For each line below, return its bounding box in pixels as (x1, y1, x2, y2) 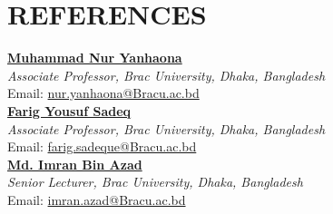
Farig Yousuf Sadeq (7, 101, 132, 120)
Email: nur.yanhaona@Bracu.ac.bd (7, 83, 200, 102)
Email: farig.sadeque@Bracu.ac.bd (7, 137, 197, 156)
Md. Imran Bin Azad (7, 154, 142, 173)
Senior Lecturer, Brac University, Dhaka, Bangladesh (7, 172, 303, 191)
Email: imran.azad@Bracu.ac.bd (7, 190, 186, 209)
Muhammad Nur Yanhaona (7, 48, 182, 67)
